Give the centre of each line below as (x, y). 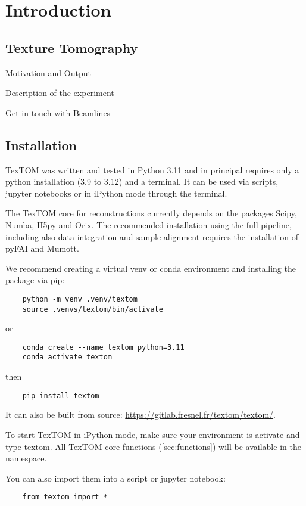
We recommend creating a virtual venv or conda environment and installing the (151, 268)
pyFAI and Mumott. (42, 248)
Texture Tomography (72, 47)
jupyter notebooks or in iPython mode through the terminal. (116, 193)
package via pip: (35, 280)
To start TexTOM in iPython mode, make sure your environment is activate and (153, 434)
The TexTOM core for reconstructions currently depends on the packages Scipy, (151, 213)
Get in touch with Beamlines (58, 112)
